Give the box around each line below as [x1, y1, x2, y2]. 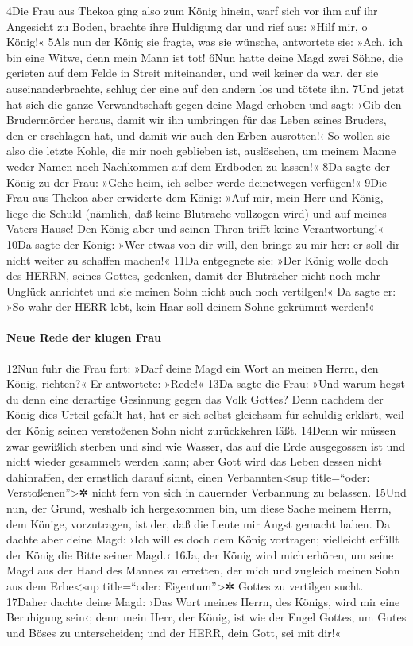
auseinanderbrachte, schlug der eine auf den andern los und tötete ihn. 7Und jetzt [6, 79, 405, 96]
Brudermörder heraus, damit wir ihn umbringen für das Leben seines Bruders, [6, 111, 387, 128]
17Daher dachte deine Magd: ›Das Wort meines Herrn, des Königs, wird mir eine [6, 593, 400, 609]
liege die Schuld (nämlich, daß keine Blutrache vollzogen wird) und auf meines [6, 204, 387, 221]
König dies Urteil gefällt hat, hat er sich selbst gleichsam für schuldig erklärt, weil [6, 406, 404, 423]
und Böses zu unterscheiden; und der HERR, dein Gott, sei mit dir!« [6, 624, 342, 640]
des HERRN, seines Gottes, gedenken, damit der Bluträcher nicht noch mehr [6, 267, 381, 284]
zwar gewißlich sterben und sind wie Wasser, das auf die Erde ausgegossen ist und [6, 437, 405, 454]
